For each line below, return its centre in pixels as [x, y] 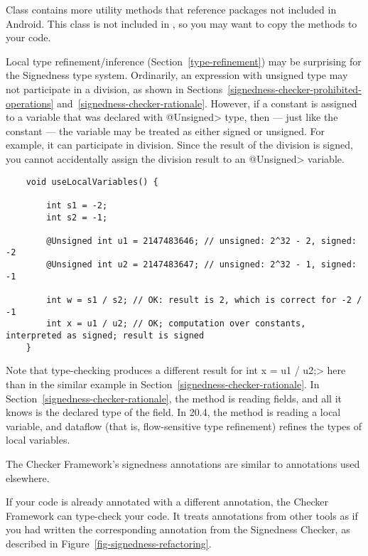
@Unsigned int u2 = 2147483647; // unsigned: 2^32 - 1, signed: [201, 265]
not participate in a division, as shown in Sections [114, 89]
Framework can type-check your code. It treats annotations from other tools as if [182, 515]
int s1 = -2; [77, 205]
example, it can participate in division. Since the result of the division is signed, [179, 145]
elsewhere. [28, 477]
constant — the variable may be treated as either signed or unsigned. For [166, 130]
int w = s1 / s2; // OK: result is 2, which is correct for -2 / [204, 300]
